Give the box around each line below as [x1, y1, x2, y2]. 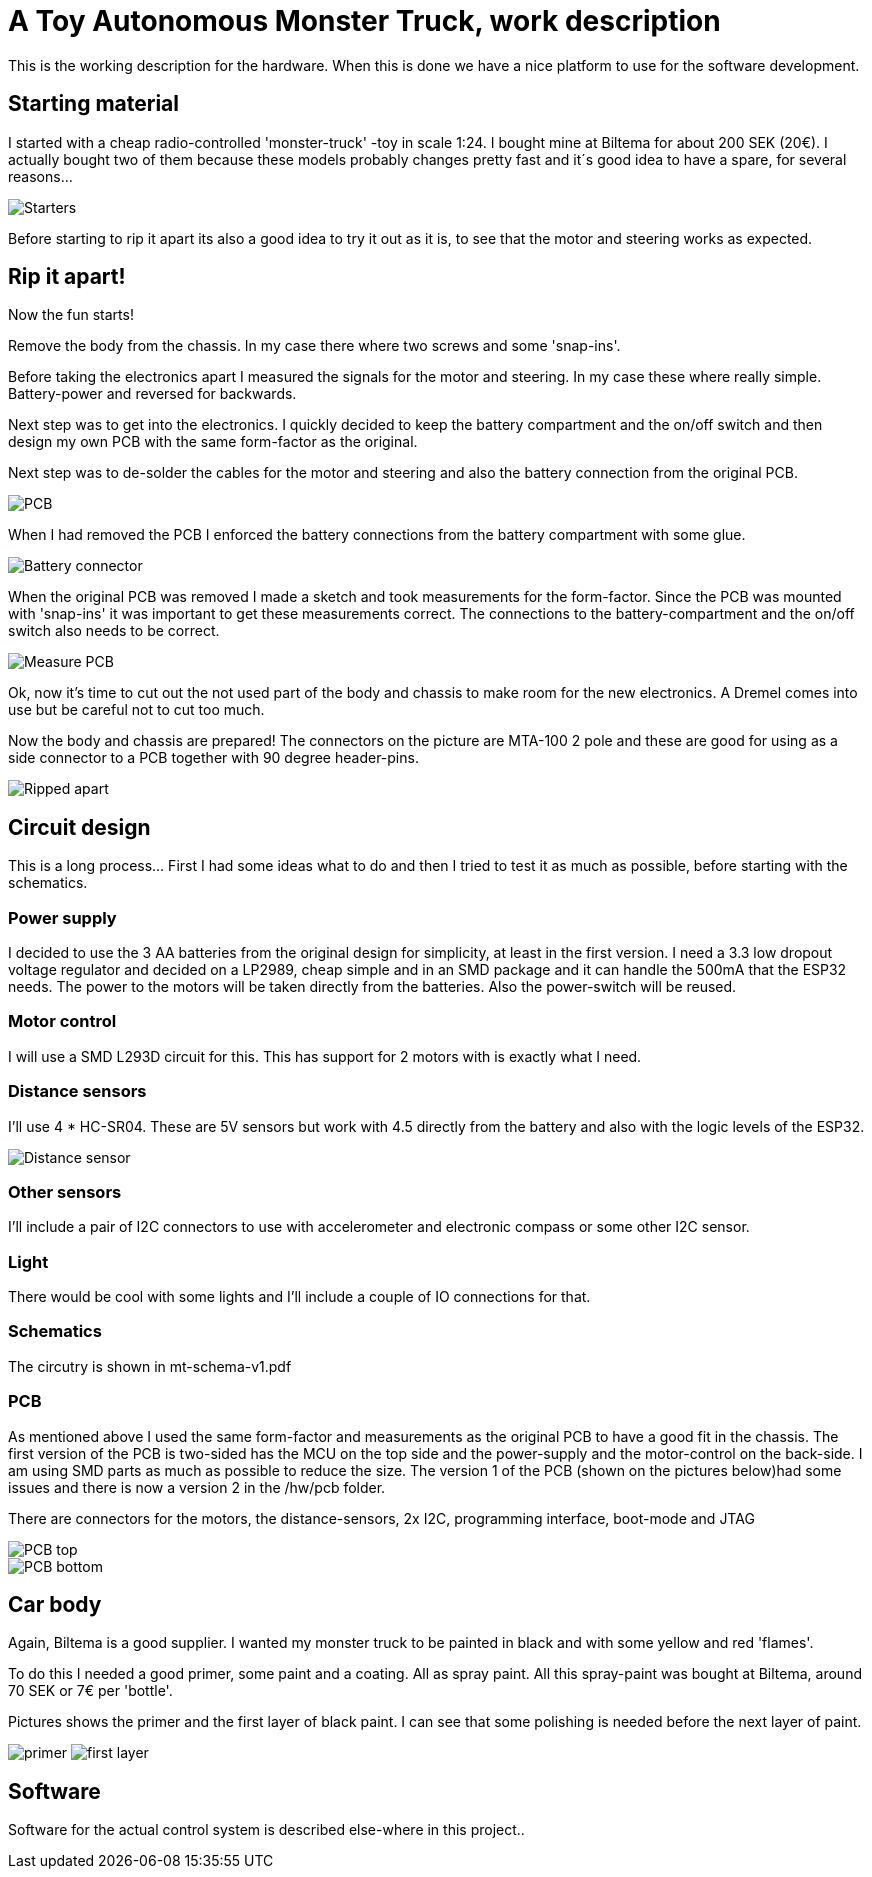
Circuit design [8, 814, 151, 840]
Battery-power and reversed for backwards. [8, 385, 297, 403]
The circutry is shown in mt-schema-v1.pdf [8, 1357, 292, 1375]
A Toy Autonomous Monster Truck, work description [8, 4, 721, 38]
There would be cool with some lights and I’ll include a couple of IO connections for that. [8, 1288, 591, 1306]
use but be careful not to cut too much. [8, 701, 265, 719]
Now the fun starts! [8, 306, 134, 324]
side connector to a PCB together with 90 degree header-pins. [8, 749, 419, 767]
